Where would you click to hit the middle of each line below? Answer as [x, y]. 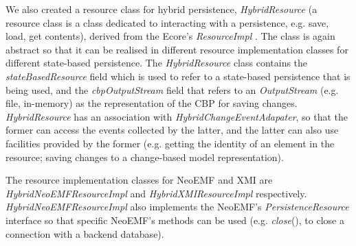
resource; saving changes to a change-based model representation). [145, 157]
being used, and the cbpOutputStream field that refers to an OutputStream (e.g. [172, 89]
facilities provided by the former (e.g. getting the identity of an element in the [170, 143]
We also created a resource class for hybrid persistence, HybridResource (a [162, 9]
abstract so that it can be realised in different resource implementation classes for [177, 49]
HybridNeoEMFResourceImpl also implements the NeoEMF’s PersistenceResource [177, 207]
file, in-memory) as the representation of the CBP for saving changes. [152, 103]
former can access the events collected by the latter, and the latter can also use [172, 130]
